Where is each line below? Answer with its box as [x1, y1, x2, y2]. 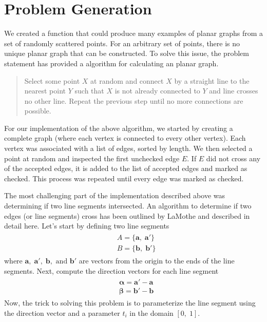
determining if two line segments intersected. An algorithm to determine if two [4, 200, 252, 211]
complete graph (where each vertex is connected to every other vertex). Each [4, 132, 246, 143]
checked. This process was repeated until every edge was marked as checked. [4, 173, 244, 183]
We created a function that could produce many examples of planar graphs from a [4, 28, 263, 39]
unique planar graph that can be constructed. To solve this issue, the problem [4, 48, 249, 59]
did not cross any [206, 153, 261, 163]
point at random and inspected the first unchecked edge [4, 153, 180, 163]
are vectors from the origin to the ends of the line [79, 255, 235, 266]
